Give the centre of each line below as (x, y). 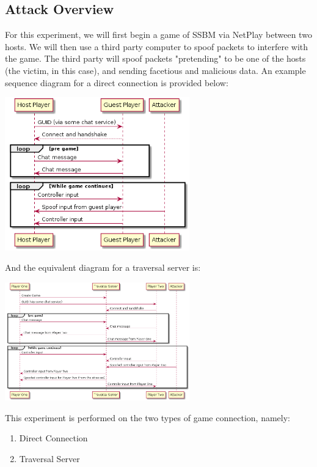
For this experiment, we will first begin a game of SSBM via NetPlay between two (158, 35)
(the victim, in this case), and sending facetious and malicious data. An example (155, 70)
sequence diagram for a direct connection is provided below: (117, 82)
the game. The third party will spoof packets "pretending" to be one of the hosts (155, 58)
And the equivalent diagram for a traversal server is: (103, 267)
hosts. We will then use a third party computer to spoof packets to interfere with (157, 46)
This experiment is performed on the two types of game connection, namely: (148, 417)
